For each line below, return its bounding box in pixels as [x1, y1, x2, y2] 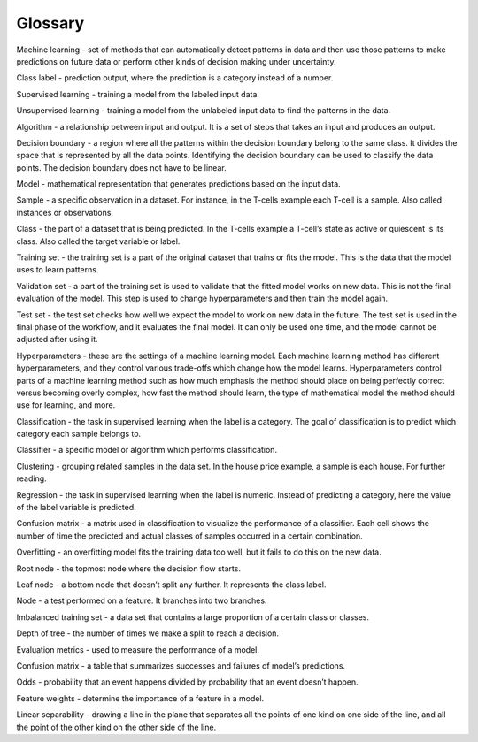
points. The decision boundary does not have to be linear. [16, 162, 227, 172]
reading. [16, 473, 48, 484]
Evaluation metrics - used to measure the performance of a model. [16, 644, 260, 654]
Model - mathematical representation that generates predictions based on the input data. [16, 179, 341, 189]
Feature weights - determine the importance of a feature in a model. [16, 692, 265, 703]
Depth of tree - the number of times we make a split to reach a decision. [16, 628, 279, 639]
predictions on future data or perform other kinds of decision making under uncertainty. [16, 56, 336, 66]
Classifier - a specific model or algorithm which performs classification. [16, 445, 278, 455]
